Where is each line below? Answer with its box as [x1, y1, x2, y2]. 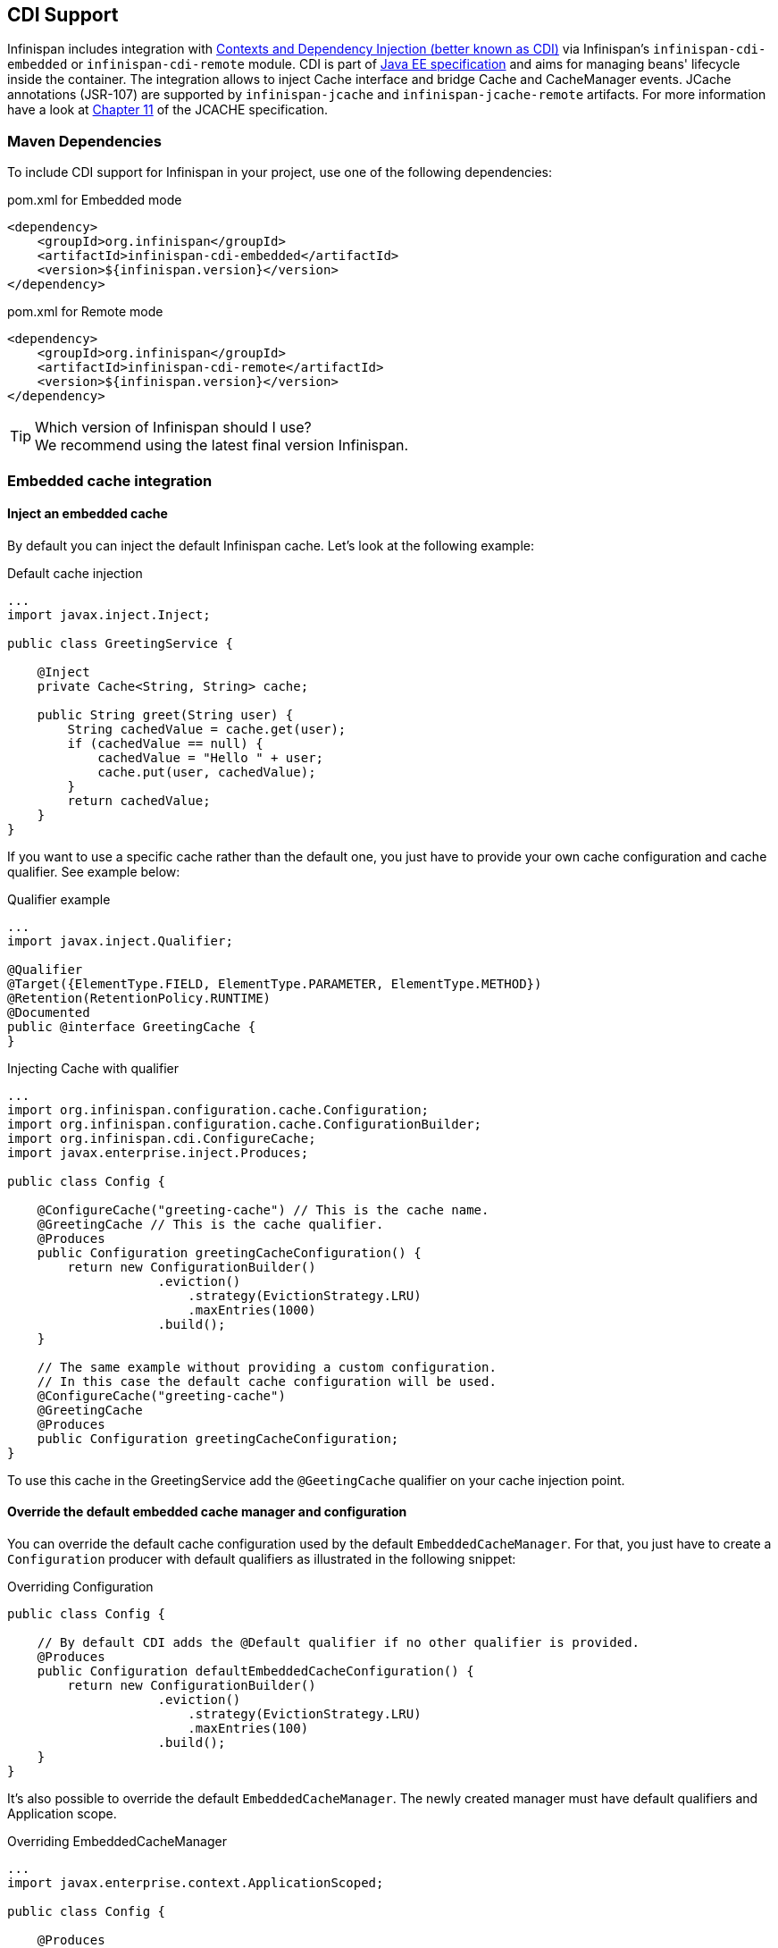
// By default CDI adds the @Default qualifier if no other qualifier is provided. [37, 1634, 640, 1650]
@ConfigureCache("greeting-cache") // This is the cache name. [37, 1202, 489, 1217]
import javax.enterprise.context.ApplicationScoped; [7, 1875, 384, 1890]
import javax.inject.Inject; [7, 607, 211, 622]
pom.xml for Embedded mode [7, 192, 182, 208]
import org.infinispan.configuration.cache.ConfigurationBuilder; [7, 1116, 482, 1131]
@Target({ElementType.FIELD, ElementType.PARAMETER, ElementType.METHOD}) [7, 976, 542, 991]
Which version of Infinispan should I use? [35, 418, 312, 437]
